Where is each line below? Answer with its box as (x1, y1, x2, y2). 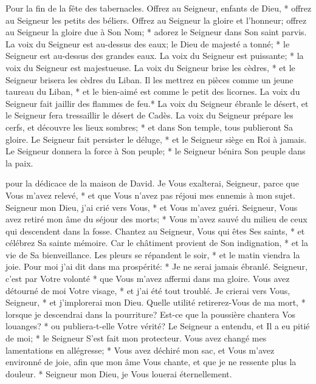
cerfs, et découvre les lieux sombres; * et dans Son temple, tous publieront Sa (5, 120, 294, 133)
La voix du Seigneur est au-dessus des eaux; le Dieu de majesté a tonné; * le (5, 37, 290, 50)
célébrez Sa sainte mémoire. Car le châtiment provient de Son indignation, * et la (5, 236, 308, 249)
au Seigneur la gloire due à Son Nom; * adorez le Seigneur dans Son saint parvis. (5, 26, 307, 38)
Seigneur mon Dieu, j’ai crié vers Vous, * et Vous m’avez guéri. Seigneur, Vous (5, 201, 298, 213)
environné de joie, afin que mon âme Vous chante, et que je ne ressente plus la (5, 355, 297, 368)
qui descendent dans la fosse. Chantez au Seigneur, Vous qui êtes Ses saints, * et (5, 224, 305, 237)
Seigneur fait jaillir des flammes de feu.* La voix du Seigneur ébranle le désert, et (5, 97, 309, 109)
